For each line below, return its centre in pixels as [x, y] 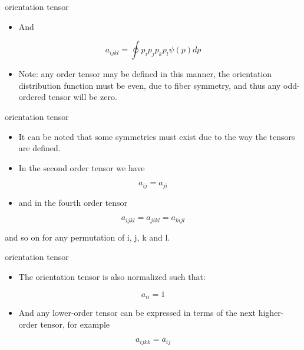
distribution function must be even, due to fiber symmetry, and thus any [150, 85]
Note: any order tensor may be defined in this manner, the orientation [145, 74]
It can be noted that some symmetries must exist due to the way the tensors [157, 136]
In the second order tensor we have [82, 167]
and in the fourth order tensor [73, 202]
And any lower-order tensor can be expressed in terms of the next [137, 313]
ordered [32, 97]
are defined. [39, 148]
